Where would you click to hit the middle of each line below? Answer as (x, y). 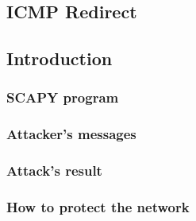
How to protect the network (98, 207)
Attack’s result (54, 171)
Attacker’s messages (71, 134)
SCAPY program (63, 97)
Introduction (60, 58)
